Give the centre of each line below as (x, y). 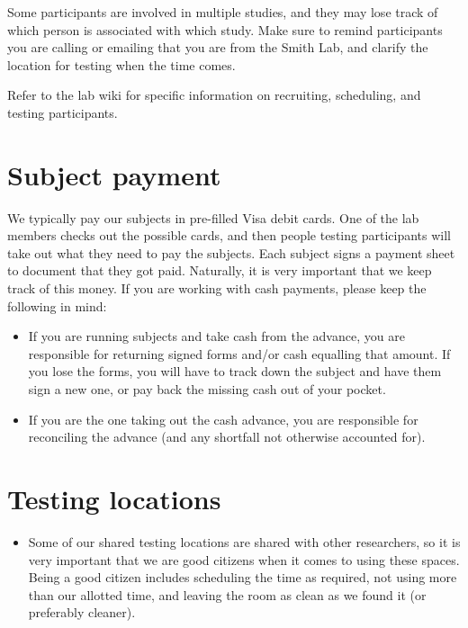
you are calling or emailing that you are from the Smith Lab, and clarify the (218, 47)
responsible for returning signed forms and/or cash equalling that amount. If (239, 353)
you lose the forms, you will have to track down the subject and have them (235, 371)
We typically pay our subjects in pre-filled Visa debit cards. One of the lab (213, 217)
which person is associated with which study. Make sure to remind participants (225, 29)
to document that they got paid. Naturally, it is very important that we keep (220, 270)
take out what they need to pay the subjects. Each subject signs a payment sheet (231, 252)
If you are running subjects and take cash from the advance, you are (216, 336)
